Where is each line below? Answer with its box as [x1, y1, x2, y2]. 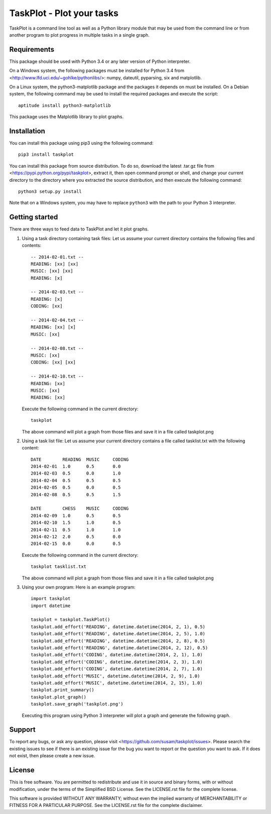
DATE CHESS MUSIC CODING [31, 506, 129, 512]
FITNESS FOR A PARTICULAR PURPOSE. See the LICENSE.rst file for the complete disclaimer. [9, 802, 203, 808]
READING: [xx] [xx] [31, 261, 79, 267]
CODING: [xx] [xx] [31, 360, 76, 365]
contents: [22, 243, 42, 249]
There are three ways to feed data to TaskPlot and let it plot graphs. [9, 226, 149, 232]
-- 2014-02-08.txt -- [31, 345, 84, 351]
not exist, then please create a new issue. [9, 753, 95, 759]
